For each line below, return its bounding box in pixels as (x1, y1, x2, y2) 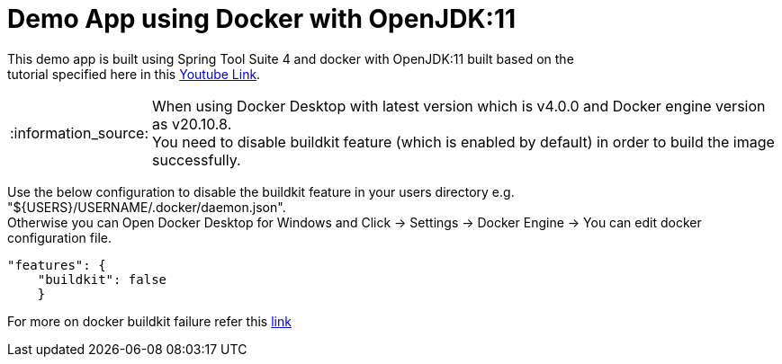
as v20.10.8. (152, 114, 232, 133)
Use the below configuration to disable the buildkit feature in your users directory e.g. (7, 183, 515, 200)
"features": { (7, 257, 106, 272)
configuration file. (7, 229, 112, 245)
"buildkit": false (37, 271, 167, 287)
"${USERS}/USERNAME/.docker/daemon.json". (7, 199, 286, 215)
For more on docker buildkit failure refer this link (7, 313, 292, 329)
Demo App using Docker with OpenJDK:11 (7, 4, 517, 34)
